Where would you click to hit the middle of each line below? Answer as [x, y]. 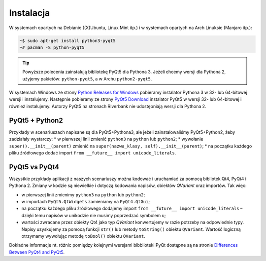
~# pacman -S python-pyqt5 [52, 47]
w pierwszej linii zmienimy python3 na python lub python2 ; [83, 194]
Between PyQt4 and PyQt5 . [37, 252]
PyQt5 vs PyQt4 [34, 167]
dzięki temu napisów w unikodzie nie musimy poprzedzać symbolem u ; [94, 215]
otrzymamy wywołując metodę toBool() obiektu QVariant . [83, 236]
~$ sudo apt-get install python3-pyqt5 [67, 40]
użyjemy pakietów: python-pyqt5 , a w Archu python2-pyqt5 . [87, 78]
